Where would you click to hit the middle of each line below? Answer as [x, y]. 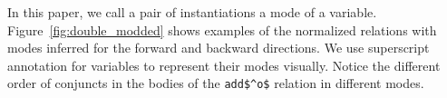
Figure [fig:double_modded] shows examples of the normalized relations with [222, 29]
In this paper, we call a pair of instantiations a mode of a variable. [192, 12]
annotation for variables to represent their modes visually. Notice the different [224, 65]
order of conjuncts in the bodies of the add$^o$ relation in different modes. [216, 83]
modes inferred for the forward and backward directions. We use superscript [219, 48]
